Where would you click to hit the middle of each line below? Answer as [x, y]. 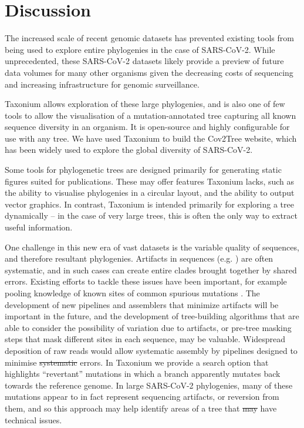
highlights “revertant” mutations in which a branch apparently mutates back [143, 374]
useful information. [39, 227]
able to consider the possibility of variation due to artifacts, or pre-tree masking [148, 327]
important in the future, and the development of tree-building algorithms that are [152, 316]
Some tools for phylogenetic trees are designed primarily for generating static [143, 170]
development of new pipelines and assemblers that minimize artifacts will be [142, 304]
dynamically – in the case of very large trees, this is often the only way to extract [151, 215]
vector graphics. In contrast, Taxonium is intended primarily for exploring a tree [149, 204]
